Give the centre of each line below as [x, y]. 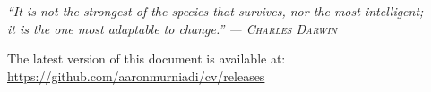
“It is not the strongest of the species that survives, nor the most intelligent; [215, 11]
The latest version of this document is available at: [147, 59]
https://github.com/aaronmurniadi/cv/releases [136, 75]
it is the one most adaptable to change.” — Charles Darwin [172, 28]
